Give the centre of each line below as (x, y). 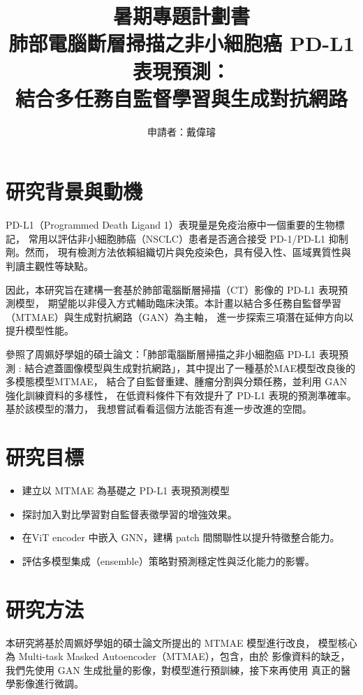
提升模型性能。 (40, 330)
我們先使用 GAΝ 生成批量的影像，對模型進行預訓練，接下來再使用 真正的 (173, 669)
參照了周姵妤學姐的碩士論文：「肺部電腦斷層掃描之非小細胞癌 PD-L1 (161, 353)
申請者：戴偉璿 (181, 131)
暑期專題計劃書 (181, 16)
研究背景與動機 (74, 191)
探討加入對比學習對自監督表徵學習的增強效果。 (129, 514)
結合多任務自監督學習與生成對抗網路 (181, 98)
